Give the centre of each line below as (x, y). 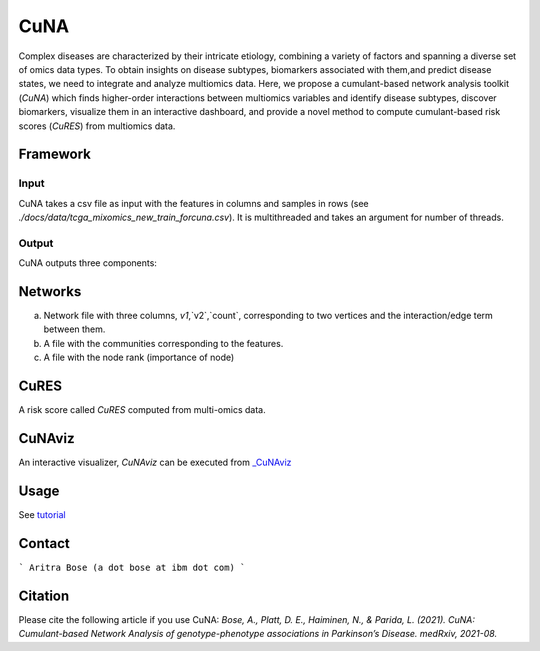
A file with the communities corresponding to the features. (163, 343)
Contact (44, 543)
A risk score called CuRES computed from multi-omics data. (142, 410)
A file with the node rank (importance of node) (139, 357)
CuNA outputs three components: (87, 263)
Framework (55, 154)
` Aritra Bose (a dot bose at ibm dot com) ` (132, 567)
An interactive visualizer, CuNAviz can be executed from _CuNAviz (155, 462)
